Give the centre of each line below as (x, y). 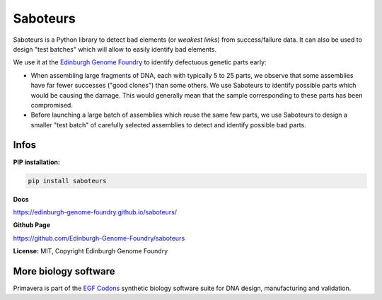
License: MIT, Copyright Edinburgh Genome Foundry (91, 251)
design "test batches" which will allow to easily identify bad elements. (115, 49)
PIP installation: (36, 162)
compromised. (52, 105)
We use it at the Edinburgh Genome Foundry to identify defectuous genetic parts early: (140, 62)
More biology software (64, 271)
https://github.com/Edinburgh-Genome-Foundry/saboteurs (99, 238)
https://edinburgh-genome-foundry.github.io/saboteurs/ (95, 212)
